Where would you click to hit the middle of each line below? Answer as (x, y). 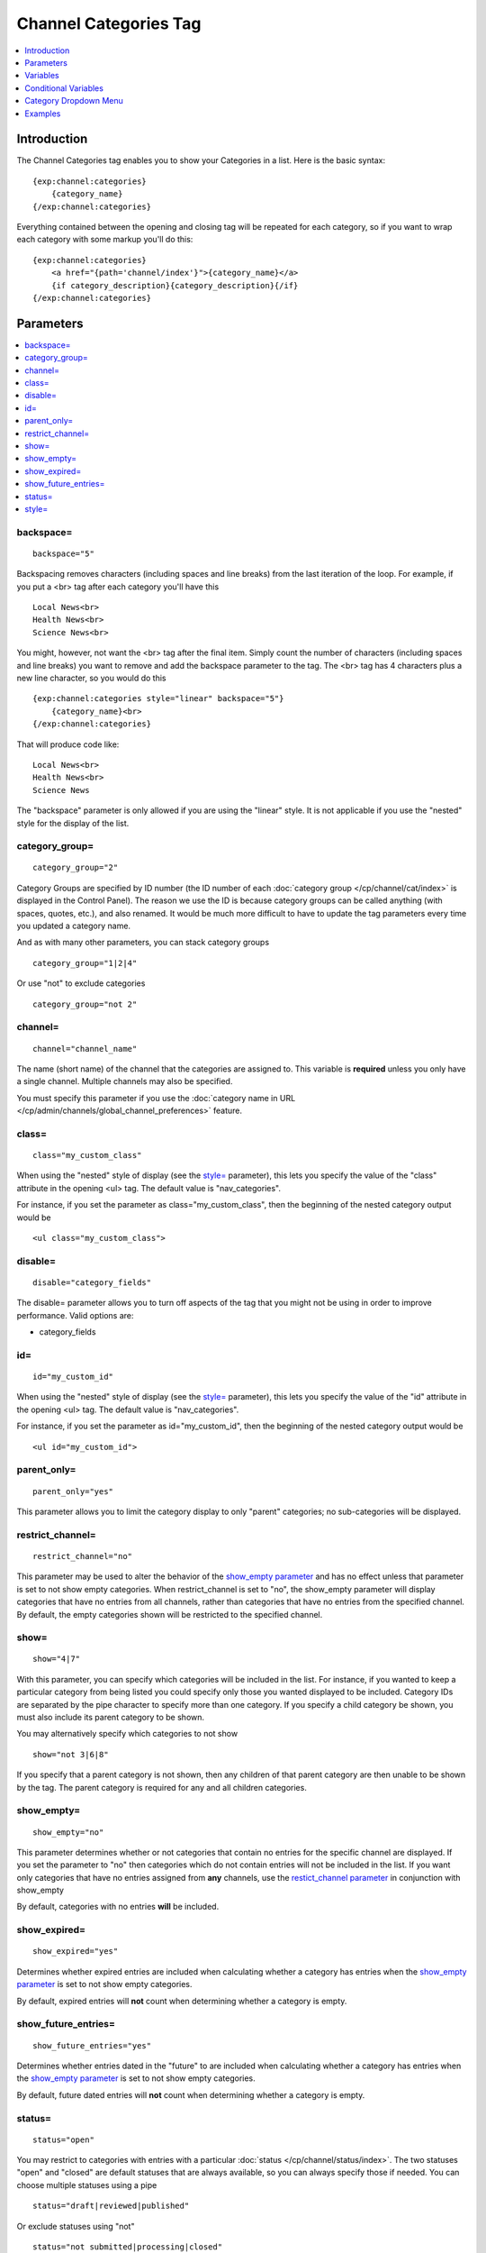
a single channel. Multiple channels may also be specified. (125, 1081)
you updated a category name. (73, 926)
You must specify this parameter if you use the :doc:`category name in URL (156, 1098)
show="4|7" (57, 1659)
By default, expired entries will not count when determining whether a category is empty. (182, 2001)
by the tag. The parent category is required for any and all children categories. (162, 1787)
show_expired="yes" (76, 1952)
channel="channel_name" (85, 1049)
